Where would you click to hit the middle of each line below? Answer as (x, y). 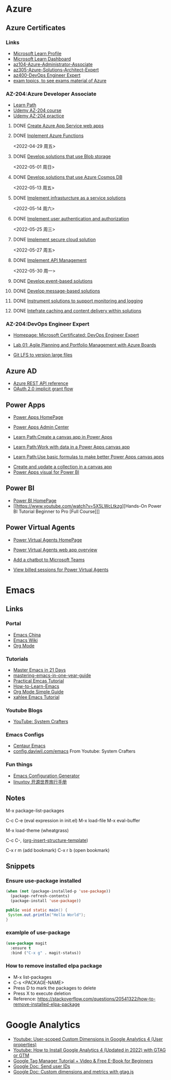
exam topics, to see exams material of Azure (60, 80)
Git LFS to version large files (43, 355)
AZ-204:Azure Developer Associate (51, 94)
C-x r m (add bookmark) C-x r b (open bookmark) (58, 850)
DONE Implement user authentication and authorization (71, 219)
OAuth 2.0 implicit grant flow (43, 389)
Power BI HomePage (35, 500)
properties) (25, 1044)
